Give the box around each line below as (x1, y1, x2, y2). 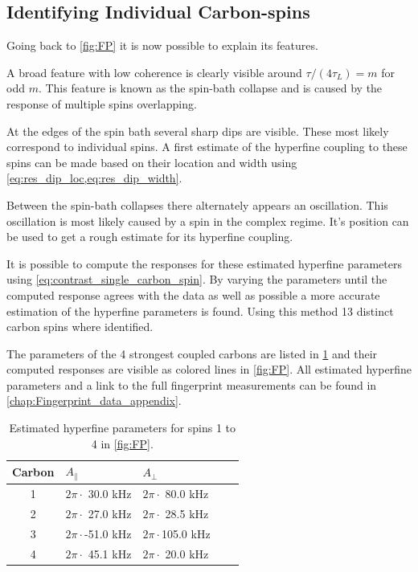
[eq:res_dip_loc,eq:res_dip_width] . (6, 170, 182, 186)
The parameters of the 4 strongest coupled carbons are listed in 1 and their (6, 345, 378, 362)
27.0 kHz (88, 505, 132, 521)
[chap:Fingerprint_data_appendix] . (6, 392, 182, 409)
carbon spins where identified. (6, 318, 154, 335)
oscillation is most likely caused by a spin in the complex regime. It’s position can (6, 212, 409, 229)
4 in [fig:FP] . (91, 435, 154, 451)
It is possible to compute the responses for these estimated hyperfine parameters (6, 255, 403, 272)
